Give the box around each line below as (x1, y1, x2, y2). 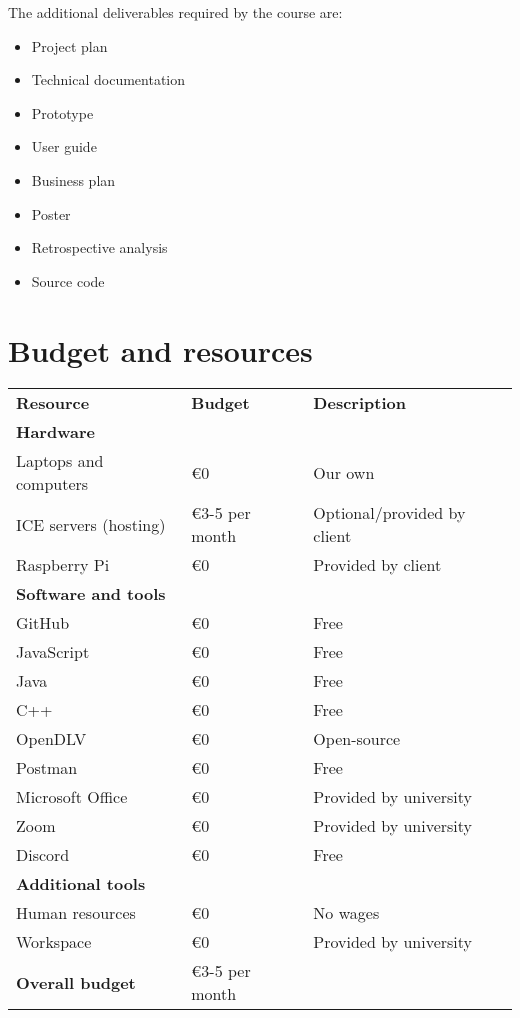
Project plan (31, 35, 108, 56)
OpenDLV (16, 727, 87, 751)
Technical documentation (31, 69, 186, 90)
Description (313, 391, 406, 415)
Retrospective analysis (31, 237, 168, 258)
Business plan (31, 169, 116, 190)
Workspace (16, 930, 92, 954)
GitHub (16, 611, 70, 635)
